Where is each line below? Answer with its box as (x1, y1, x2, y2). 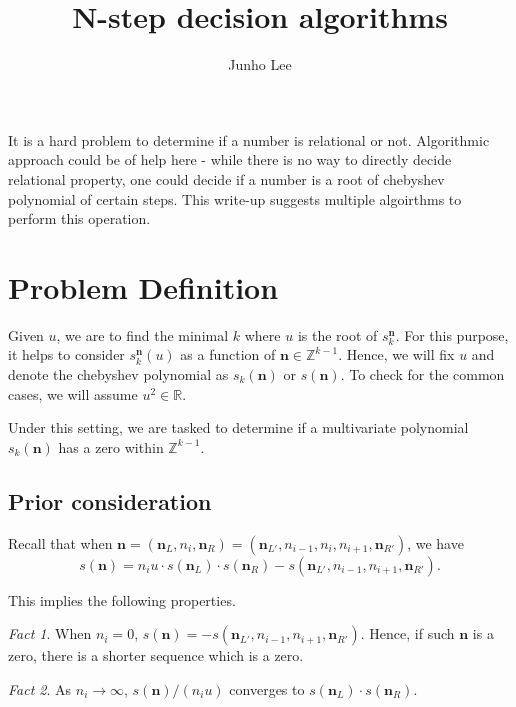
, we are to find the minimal (56, 324, 229, 345)
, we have (407, 532, 464, 553)
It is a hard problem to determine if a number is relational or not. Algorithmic (8, 129, 490, 150)
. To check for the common (340, 364, 505, 384)
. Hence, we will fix (338, 344, 455, 365)
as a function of (180, 344, 276, 365)
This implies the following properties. (8, 589, 236, 610)
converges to (229, 678, 305, 699)
